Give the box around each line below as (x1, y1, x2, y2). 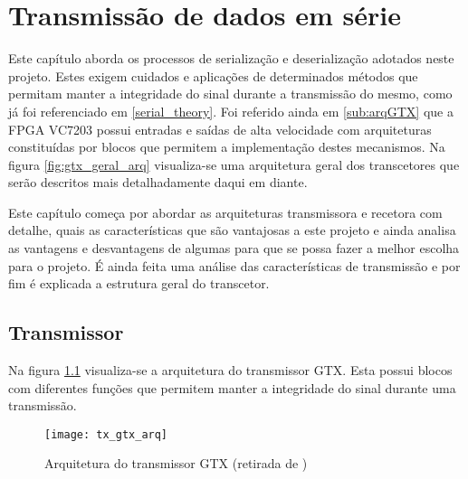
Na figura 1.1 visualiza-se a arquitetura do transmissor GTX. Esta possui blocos (8, 361, 453, 380)
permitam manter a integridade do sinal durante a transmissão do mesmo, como (8, 84, 453, 103)
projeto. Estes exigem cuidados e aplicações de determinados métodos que (8, 66, 418, 85)
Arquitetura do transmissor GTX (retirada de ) (44, 454, 308, 473)
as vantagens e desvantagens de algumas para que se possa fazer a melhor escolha (8, 239, 460, 258)
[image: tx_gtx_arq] (44, 427, 168, 441)
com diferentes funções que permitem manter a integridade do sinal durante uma (8, 378, 456, 397)
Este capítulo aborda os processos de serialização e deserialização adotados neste (8, 49, 454, 68)
